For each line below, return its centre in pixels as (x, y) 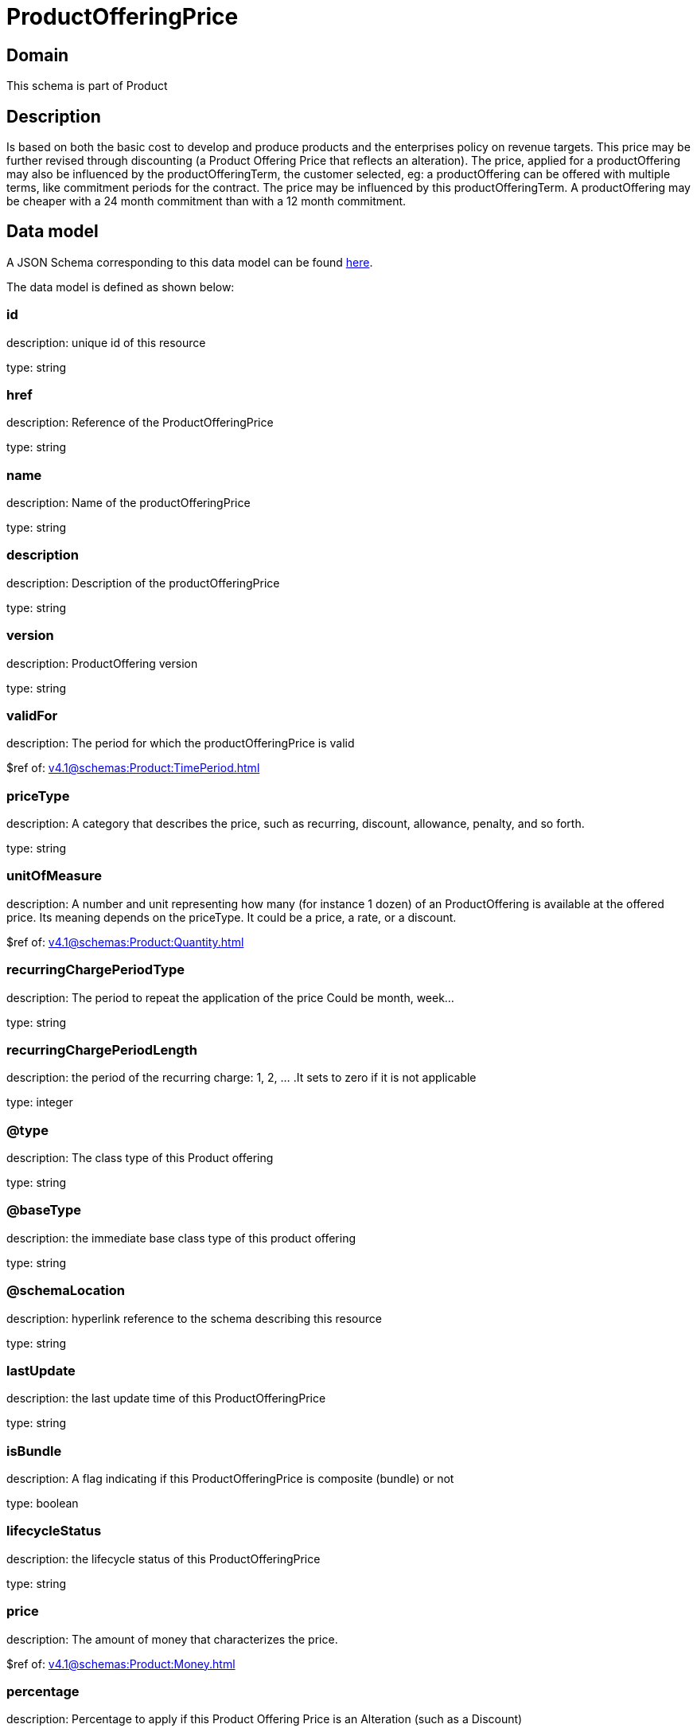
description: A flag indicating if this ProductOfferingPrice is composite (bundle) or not (230, 1479)
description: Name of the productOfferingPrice (128, 503)
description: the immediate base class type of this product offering (181, 1238)
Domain (38, 55)
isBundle (34, 1451)
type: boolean (43, 1504)
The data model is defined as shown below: (121, 287)
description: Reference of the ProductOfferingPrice (140, 423)
